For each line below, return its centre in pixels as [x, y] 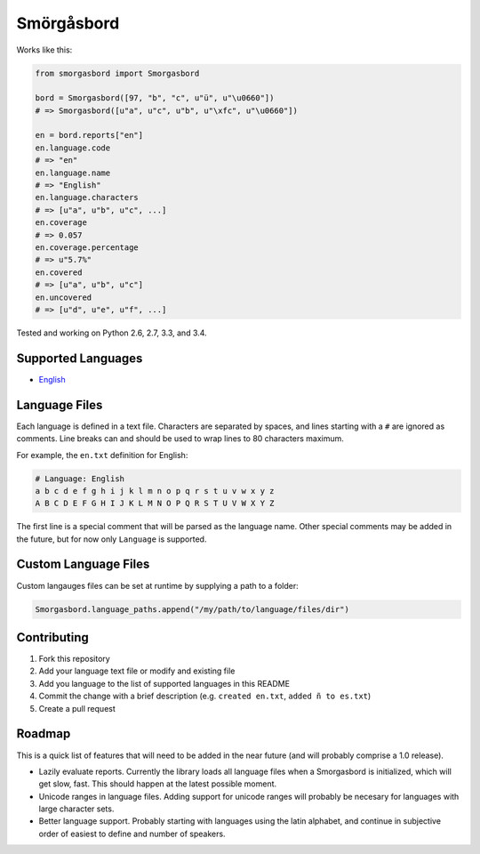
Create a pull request [77, 708]
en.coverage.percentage [87, 248]
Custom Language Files [83, 564]
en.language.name [73, 173]
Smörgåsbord [68, 23]
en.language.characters [87, 197]
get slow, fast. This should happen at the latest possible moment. [158, 784]
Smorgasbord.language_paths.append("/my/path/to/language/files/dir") [192, 609]
